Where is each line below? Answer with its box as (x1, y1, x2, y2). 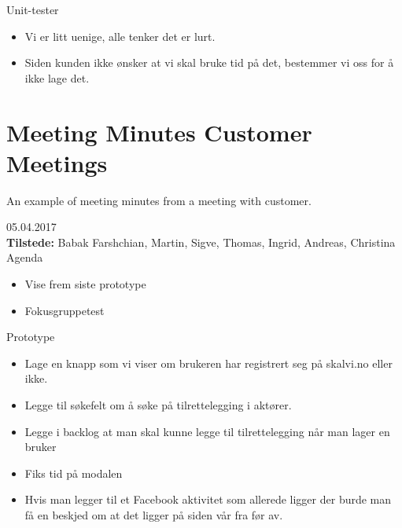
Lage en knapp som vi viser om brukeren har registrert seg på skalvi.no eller (24, 354, 393, 371)
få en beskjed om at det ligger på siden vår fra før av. (24, 507, 283, 522)
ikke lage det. (24, 69, 90, 86)
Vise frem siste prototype (24, 276, 146, 292)
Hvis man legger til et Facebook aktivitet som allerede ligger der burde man (24, 491, 392, 508)
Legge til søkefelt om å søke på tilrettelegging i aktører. (24, 397, 292, 413)
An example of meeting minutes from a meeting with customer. (6, 192, 312, 208)
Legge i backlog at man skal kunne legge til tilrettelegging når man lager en (24, 423, 390, 439)
